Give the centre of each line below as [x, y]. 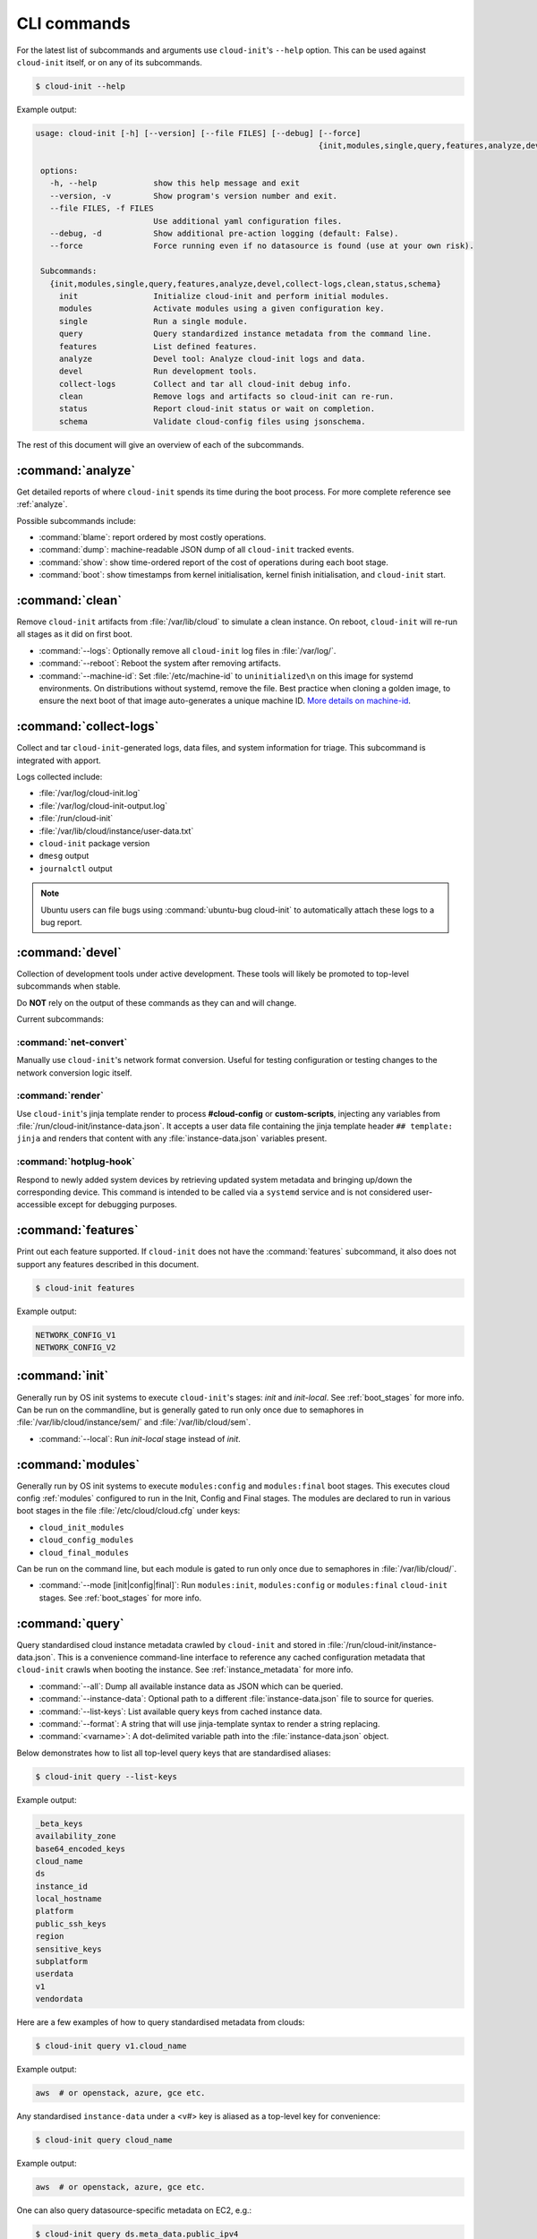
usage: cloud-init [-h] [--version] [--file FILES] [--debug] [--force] [198, 133]
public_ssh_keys [71, 1924]
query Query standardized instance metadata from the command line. [245, 334]
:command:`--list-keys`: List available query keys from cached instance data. [180, 1711]
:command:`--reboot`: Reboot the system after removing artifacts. [160, 664]
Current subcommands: [60, 1019]
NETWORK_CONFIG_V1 [76, 1335]
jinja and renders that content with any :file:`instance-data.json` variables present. [172, 1138]
